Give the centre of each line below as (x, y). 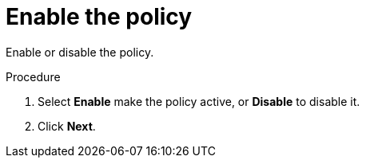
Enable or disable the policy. (80, 52)
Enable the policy (99, 17)
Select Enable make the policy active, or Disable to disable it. (199, 101)
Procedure (33, 76)
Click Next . (67, 126)
